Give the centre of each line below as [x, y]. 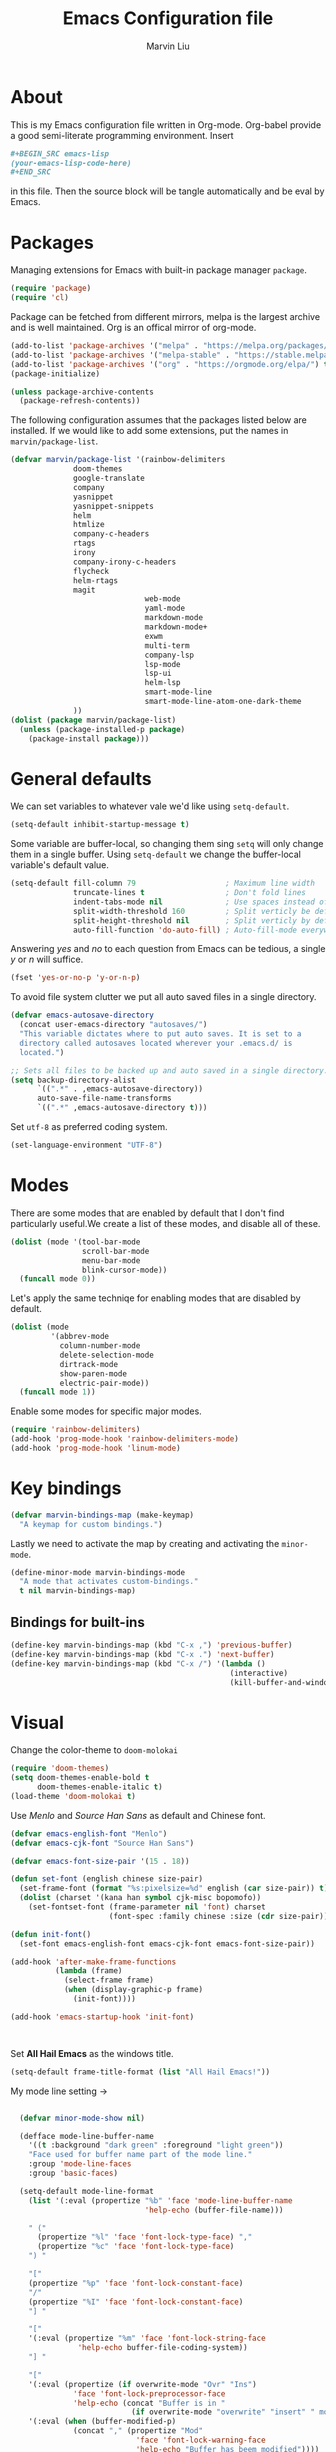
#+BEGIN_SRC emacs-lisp [60, 153]
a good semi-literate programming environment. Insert [122, 135]
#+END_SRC [31, 172]
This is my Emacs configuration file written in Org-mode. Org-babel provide [166, 124]
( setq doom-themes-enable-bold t [80, 1778]
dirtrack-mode [88, 1364]
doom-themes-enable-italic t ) [99, 1787]
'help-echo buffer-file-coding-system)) [162, 2348]
